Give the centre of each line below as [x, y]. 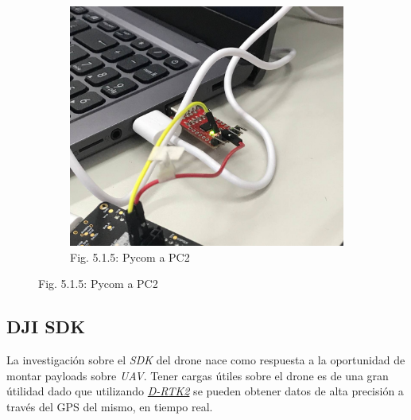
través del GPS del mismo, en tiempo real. [110, 406]
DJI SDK [46, 327]
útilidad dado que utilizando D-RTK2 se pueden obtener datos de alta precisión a [205, 391]
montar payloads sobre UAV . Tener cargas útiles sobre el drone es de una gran [198, 375]
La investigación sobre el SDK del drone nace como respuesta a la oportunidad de [206, 359]
